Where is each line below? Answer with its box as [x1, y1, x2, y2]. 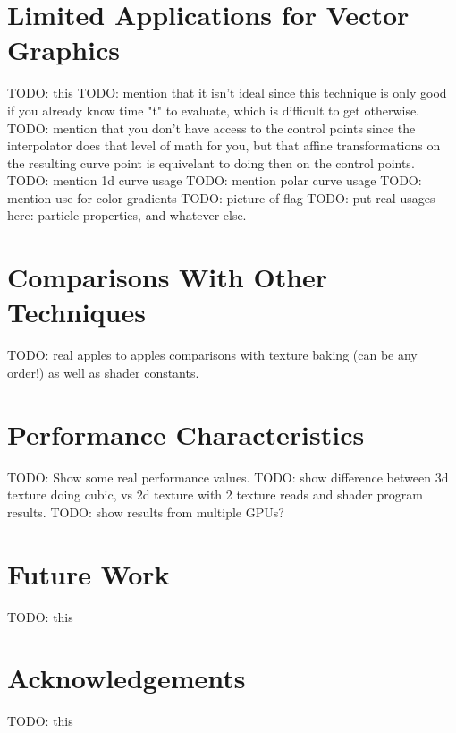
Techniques [7, 294, 146, 330]
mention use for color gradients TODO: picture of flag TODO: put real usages [7, 188, 435, 207]
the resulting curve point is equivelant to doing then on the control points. [7, 153, 415, 172]
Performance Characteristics [7, 415, 365, 452]
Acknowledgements [7, 660, 246, 696]
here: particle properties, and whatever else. [7, 206, 247, 225]
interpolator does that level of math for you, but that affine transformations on [7, 136, 441, 155]
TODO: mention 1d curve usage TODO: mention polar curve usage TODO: [7, 171, 422, 190]
